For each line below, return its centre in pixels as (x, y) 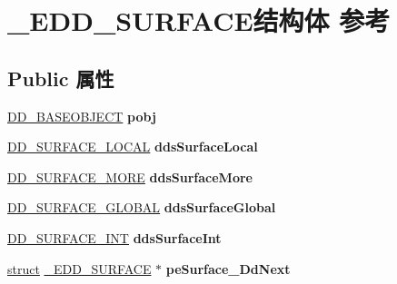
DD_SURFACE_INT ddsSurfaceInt (114, 237)
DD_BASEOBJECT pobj (82, 116)
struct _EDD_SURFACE (79, 268)
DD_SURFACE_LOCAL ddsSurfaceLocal (133, 147)
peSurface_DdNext (228, 268)
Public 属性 (61, 78)
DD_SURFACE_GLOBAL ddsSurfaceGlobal (142, 207)
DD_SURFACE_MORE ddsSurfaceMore (130, 176)
